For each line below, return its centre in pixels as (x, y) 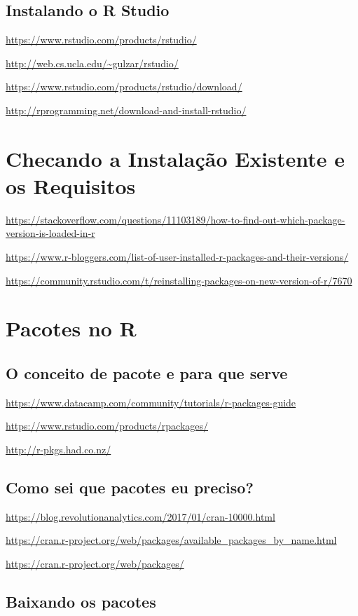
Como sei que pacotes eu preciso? (130, 487)
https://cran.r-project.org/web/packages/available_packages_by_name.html (171, 540)
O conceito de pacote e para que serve (147, 373)
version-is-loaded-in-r (50, 233)
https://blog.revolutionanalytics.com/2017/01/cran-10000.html (140, 516)
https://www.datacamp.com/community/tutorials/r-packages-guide (151, 402)
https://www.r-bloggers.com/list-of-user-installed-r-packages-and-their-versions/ (177, 257)
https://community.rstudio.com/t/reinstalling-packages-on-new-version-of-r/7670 (179, 280)
